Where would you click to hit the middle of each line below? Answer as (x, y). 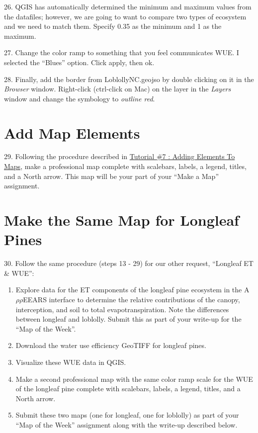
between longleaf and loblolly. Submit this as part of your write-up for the (129, 319)
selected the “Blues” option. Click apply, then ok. (79, 62)
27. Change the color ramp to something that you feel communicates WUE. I (122, 52)
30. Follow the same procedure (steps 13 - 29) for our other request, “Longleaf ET (129, 263)
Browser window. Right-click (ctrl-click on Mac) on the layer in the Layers (118, 89)
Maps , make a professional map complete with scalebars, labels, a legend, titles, (125, 166)
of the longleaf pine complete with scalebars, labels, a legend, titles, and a (128, 389)
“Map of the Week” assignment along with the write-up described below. (127, 424)
